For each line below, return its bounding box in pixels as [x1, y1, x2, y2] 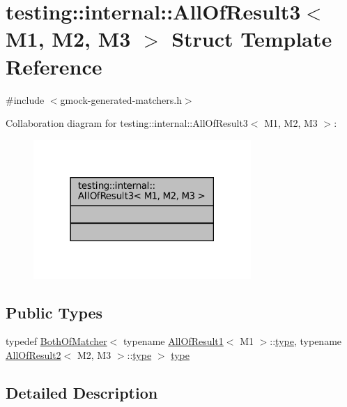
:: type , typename [270, 334, 342, 348]
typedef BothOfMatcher [6, 334, 107, 348]
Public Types [6, 301, 103, 323]
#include [6, 92, 45, 107]
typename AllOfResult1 [123, 334, 224, 348]
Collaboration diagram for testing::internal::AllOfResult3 [6, 116, 248, 130]
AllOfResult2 [6, 347, 61, 362]
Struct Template [171, 24, 332, 53]
